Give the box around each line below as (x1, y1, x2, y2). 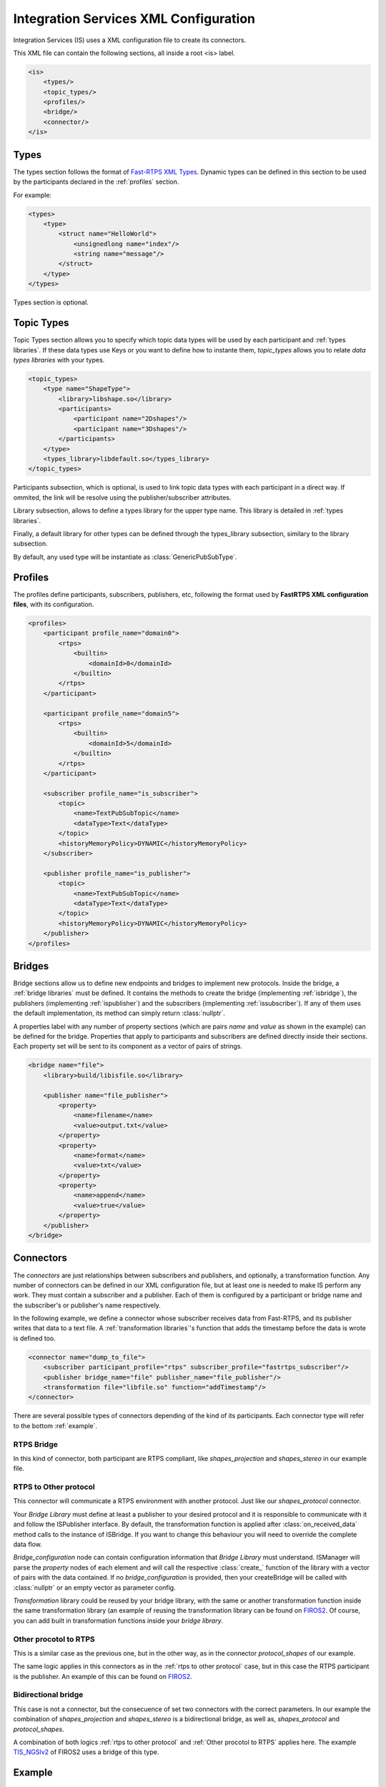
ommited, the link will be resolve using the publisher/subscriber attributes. (13, 493, 232, 502)
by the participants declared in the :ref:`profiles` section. (13, 177, 179, 186)
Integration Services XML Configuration (13, 11, 256, 26)
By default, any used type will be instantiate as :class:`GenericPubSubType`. (13, 553, 237, 561)
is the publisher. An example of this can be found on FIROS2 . (13, 1672, 192, 1680)
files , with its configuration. (13, 600, 94, 609)
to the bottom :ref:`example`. (13, 1421, 98, 1430)
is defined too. (13, 1334, 56, 1342)
